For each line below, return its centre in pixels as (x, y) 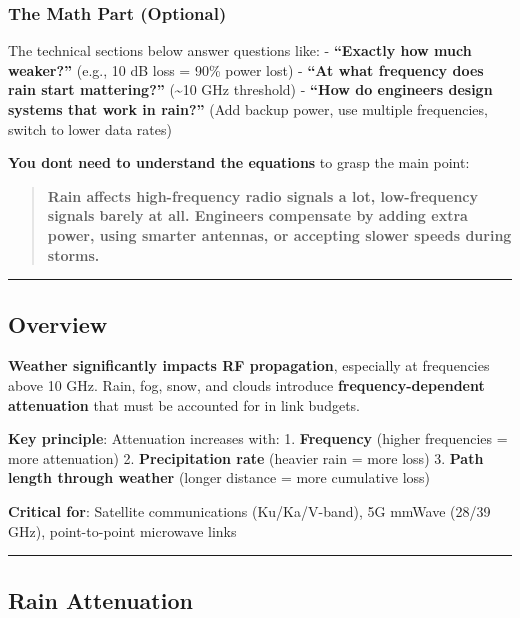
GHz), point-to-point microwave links (122, 530)
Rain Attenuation (100, 599)
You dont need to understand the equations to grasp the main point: (239, 162)
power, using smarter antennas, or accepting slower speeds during (279, 234)
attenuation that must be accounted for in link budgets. (184, 404)
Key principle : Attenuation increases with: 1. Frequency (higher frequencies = (258, 438)
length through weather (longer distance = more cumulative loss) (219, 477)
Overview (58, 323)
